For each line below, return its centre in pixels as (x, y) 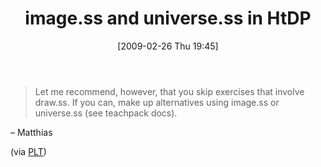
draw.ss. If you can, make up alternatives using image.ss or (157, 102)
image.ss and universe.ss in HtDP (168, 18)
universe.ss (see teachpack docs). (106, 113)
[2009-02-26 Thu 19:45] (168, 46)
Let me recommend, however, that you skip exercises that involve (169, 91)
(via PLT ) (28, 151)
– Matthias (31, 132)
